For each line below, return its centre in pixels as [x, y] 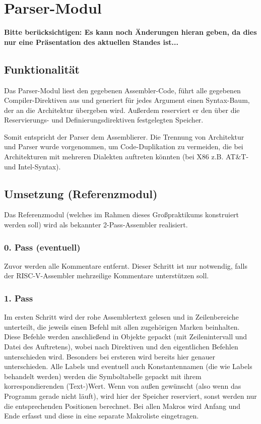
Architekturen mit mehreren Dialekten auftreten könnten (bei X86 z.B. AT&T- [126, 157]
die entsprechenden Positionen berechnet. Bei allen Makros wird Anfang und [122, 406]
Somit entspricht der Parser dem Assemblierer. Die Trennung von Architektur [124, 136]
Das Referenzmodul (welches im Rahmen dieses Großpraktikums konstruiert [122, 215]
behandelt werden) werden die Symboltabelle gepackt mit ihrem [103, 376]
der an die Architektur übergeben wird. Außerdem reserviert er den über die [122, 110]
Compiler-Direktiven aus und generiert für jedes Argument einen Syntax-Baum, [127, 100]
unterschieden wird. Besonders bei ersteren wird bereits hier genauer [110, 356]
